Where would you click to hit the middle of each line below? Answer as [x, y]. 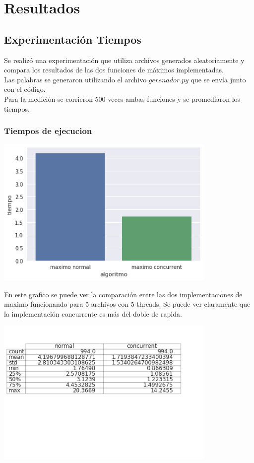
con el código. [25, 89]
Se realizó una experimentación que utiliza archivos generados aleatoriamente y [124, 60]
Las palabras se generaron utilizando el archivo [75, 79]
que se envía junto [218, 79]
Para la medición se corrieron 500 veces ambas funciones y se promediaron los [122, 99]
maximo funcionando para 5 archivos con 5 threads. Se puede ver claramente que [127, 304]
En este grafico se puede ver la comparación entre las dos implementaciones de [123, 294]
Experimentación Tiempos [73, 39]
